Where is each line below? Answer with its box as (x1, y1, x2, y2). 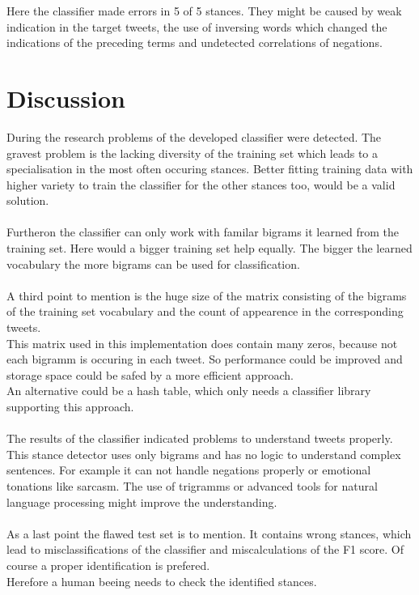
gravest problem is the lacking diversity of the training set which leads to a (6, 144, 379, 161)
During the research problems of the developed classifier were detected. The (6, 128, 382, 145)
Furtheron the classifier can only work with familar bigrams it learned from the (6, 223, 399, 240)
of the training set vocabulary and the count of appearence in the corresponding (6, 303, 404, 320)
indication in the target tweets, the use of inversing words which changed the (6, 18, 387, 35)
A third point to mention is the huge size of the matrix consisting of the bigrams (6, 287, 407, 304)
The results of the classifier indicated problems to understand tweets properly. (6, 430, 393, 447)
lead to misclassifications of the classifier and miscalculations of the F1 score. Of (6, 541, 404, 558)
